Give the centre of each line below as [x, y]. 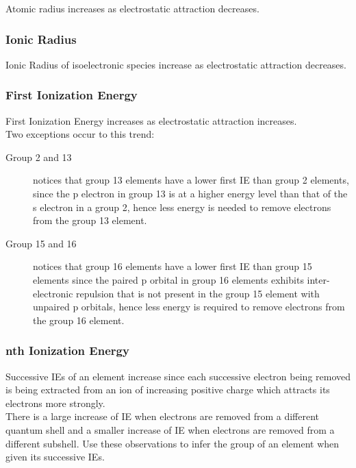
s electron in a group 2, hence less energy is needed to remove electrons [182, 207]
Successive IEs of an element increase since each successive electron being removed [178, 376]
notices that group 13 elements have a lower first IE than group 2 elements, [191, 180]
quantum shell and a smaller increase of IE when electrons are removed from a [170, 429]
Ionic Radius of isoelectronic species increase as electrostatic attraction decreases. [176, 64]
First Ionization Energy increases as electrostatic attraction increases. [151, 120]
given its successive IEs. [55, 457]
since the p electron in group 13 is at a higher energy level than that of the [190, 193]
